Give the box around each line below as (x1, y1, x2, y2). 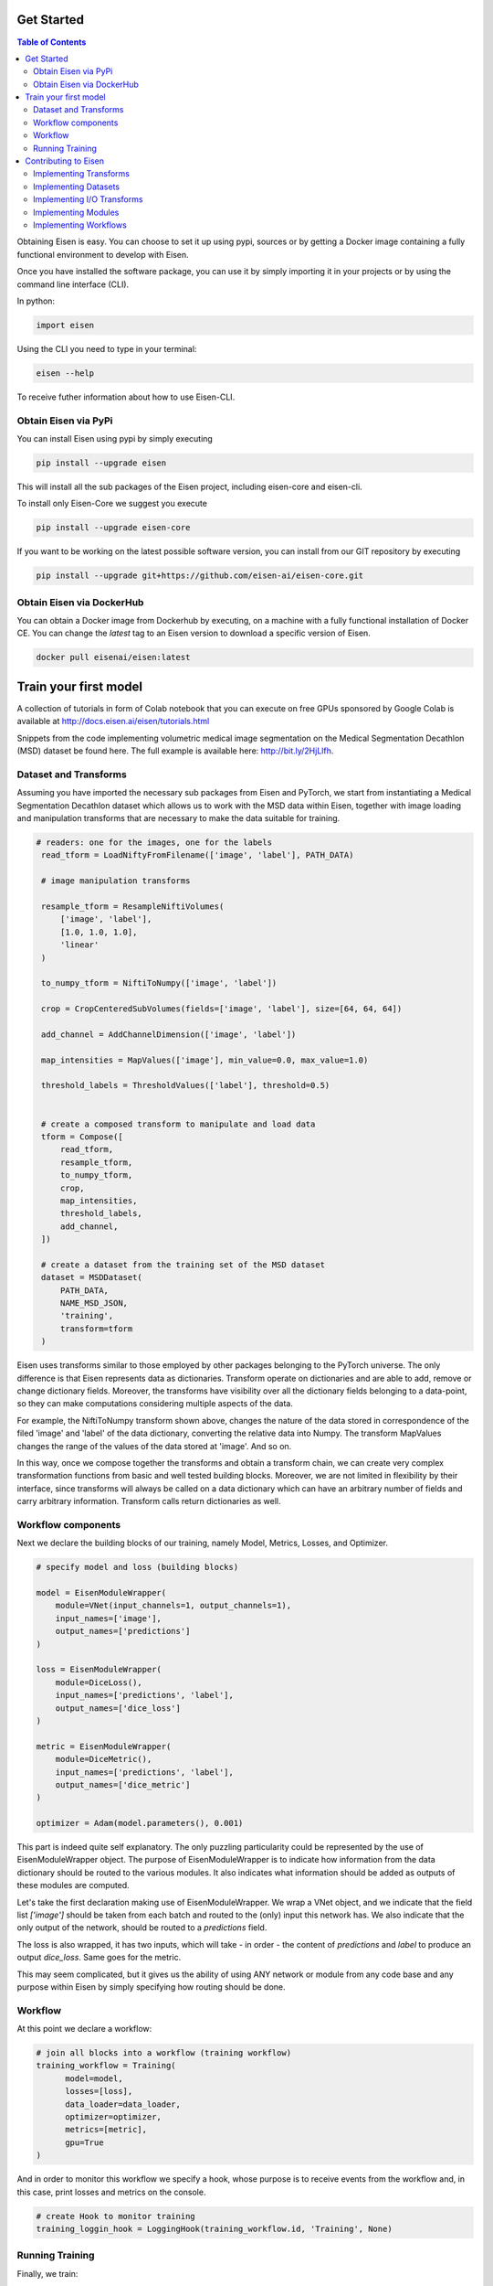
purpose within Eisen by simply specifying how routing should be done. (16, 1981, 287, 1992)
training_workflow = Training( (36, 2060, 177, 2071)
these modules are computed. (16, 1880, 130, 1891)
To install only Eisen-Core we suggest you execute (16, 498, 207, 509)
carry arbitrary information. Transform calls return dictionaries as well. (16, 1496, 282, 1507)
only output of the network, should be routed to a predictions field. (16, 1922, 267, 1933)
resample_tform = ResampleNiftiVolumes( (41, 901, 225, 912)
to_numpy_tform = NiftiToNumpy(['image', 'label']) (41, 978, 278, 988)
